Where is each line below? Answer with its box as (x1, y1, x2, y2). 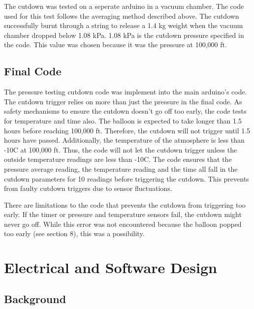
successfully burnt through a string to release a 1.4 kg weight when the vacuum (4, 20, 243, 31)
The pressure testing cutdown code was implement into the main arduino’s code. (4, 87, 247, 97)
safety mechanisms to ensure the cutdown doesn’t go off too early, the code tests (4, 106, 247, 116)
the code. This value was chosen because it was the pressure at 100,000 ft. (4, 39, 227, 50)
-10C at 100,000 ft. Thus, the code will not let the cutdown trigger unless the (4, 144, 237, 154)
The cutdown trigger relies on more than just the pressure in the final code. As (4, 96, 242, 106)
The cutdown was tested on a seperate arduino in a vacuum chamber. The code (4, 1, 244, 11)
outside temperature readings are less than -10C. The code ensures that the (4, 154, 232, 164)
